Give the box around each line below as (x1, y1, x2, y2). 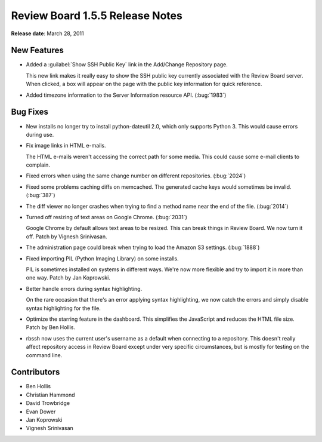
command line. (26, 351, 63, 358)
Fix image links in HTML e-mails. (26, 142, 106, 149)
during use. (26, 131, 54, 138)
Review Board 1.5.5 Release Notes (11, 9, 183, 22)
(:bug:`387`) (26, 192, 55, 199)
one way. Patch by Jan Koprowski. (26, 274, 110, 281)
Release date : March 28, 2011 (11, 30, 84, 37)
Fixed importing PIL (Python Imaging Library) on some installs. (26, 254, 179, 262)
